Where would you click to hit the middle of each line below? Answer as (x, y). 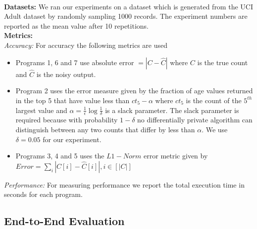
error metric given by (176, 156)
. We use (215, 129)
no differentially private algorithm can (195, 120)
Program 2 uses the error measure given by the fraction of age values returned (134, 91)
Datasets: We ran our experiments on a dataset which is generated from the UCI (128, 6)
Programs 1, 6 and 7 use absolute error (75, 62)
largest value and (41, 110)
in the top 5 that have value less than (73, 100)
